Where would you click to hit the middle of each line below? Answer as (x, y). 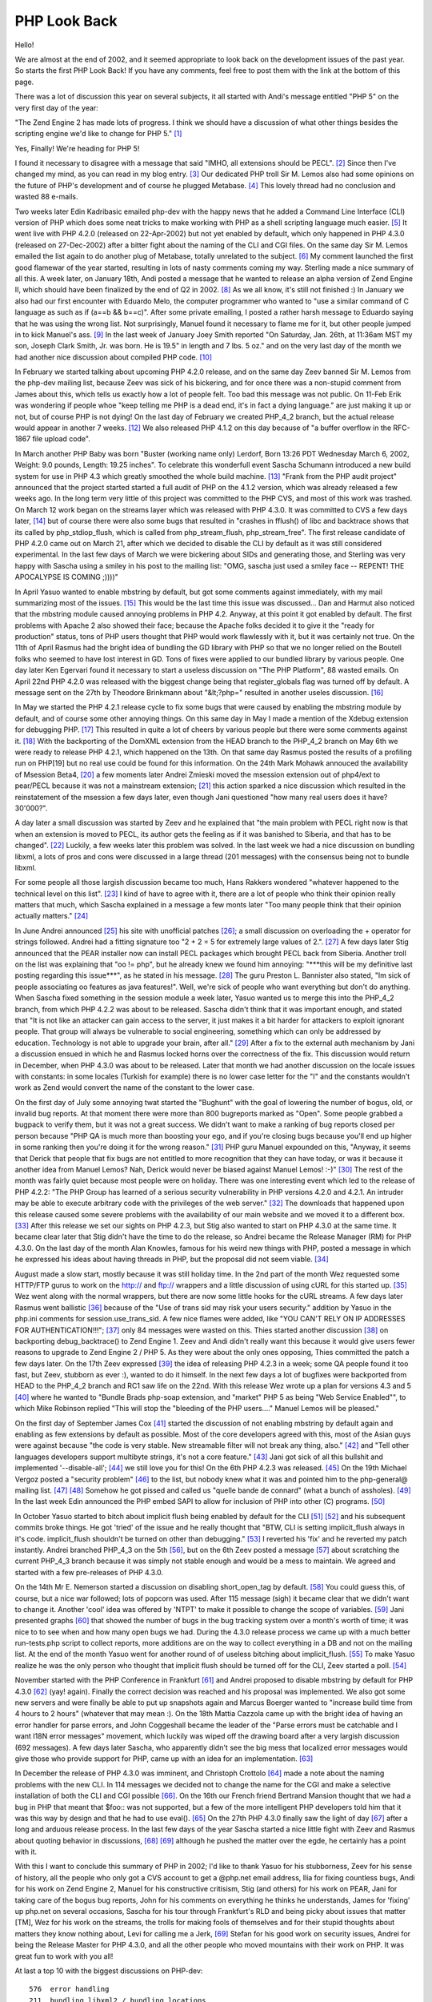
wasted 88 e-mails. (47, 197)
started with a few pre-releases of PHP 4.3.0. (89, 1572)
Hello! (24, 45)
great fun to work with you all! (64, 1956)
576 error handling (69, 1989)
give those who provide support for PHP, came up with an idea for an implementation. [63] (164, 1759)
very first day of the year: (57, 107)
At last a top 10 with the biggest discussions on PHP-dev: (109, 1971)
